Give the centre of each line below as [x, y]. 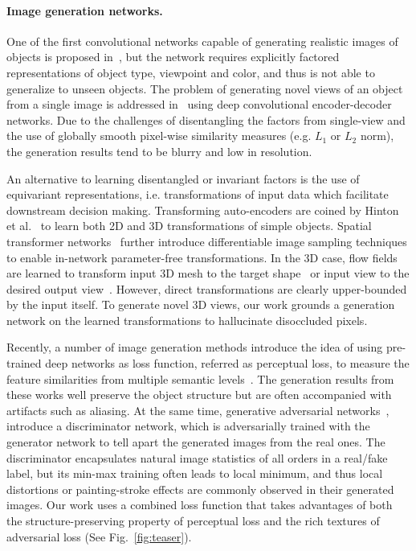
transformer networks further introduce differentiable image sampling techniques [207, 241]
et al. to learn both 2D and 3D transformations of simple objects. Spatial [189, 226]
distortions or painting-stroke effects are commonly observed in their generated [200, 489]
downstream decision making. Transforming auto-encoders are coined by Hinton [203, 210]
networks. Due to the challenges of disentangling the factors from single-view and [206, 119]
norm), [377, 136]
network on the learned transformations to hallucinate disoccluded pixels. [187, 320]
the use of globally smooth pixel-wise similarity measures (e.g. [159, 136]
